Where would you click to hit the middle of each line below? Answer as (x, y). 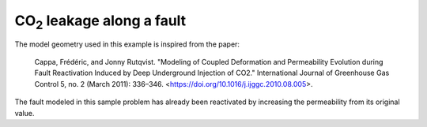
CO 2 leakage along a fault (100, 22)
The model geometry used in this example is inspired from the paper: (127, 44)
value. (25, 113)
